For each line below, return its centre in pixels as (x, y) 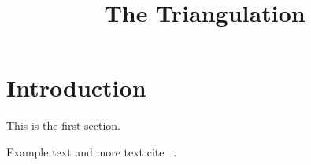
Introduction (76, 88)
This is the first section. (63, 125)
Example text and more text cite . (92, 151)
